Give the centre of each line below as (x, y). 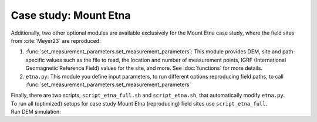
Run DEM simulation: (36, 112)
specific (35, 60)
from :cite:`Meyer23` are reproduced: (56, 40)
